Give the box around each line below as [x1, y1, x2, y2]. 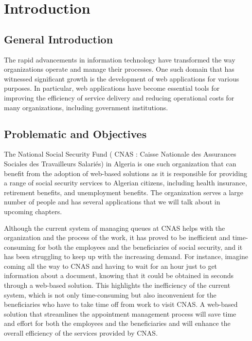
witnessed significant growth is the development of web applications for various [4, 73, 239, 83]
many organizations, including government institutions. [4, 102, 168, 112]
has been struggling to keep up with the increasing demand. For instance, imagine [4, 251, 248, 261]
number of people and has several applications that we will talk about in [4, 197, 220, 207]
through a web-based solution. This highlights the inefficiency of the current [4, 280, 231, 290]
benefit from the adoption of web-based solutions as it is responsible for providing [4, 168, 248, 178]
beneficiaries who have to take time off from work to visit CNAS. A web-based [4, 299, 238, 309]
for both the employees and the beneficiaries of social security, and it [37, 241, 243, 252]
